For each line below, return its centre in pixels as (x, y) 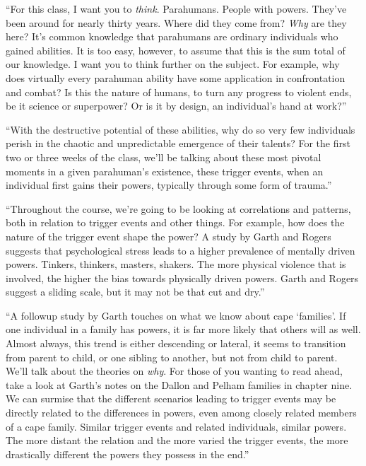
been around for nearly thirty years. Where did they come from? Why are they (176, 22)
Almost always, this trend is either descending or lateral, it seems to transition (176, 343)
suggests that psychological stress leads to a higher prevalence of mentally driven (181, 250)
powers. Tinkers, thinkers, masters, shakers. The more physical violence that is (176, 264)
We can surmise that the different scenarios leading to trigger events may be (171, 398)
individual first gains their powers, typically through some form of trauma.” (169, 185)
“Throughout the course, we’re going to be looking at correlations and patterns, (178, 208)
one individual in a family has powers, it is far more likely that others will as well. (183, 329)
